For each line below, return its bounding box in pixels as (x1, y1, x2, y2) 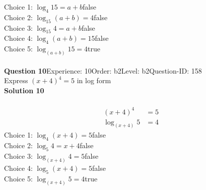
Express (4, 75, 28, 86)
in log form (77, 75, 111, 86)
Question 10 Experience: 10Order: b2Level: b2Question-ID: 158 (4, 65, 202, 76)
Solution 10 (4, 85, 44, 95)
